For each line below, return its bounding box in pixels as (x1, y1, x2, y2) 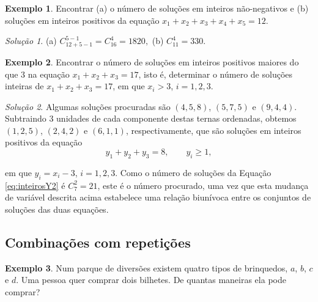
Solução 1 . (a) (5, 34, 57, 47)
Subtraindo (5, 112, 46, 125)
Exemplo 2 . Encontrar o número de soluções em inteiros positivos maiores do (5, 55, 299, 68)
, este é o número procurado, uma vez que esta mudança (97, 179, 309, 191)
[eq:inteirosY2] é (5, 179, 65, 191)
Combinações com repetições (5, 232, 191, 251)
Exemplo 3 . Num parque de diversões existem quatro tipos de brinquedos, (5, 261, 288, 274)
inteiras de (5, 79, 44, 92)
